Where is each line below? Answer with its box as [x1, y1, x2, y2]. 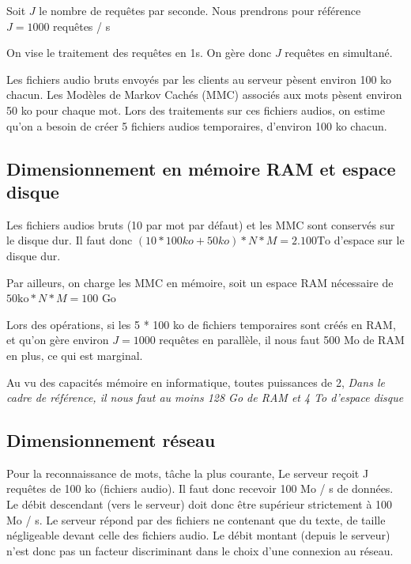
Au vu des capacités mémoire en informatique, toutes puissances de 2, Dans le [6, 373, 385, 390]
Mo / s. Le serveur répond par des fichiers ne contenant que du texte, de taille [6, 511, 386, 528]
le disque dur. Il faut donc [6, 232, 133, 248]
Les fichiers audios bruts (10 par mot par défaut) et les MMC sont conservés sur [6, 216, 395, 233]
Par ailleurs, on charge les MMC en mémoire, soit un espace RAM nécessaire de [6, 274, 394, 290]
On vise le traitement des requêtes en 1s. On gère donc [6, 44, 272, 61]
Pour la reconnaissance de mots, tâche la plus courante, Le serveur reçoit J [6, 464, 369, 481]
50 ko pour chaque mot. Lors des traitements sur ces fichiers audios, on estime [6, 101, 385, 118]
